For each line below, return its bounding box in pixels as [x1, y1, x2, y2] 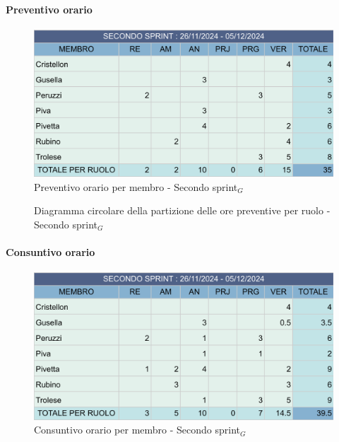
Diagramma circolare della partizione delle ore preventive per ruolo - [34, 203, 331, 218]
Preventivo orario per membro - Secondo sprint [34, 179, 238, 194]
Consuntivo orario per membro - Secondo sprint [34, 422, 241, 437]
